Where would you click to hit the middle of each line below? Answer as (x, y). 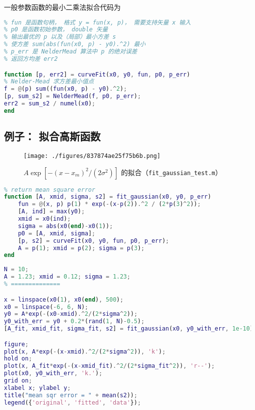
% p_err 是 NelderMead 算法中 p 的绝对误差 (71, 52)
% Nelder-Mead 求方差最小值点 (49, 82)
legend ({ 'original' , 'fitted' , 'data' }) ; (73, 402)
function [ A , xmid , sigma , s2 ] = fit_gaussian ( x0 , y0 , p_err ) (108, 197)
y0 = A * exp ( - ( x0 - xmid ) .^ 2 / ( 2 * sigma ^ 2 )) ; (71, 314)
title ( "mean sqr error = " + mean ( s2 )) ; (71, 395)
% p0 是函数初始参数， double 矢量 (56, 30)
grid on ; (18, 381)
